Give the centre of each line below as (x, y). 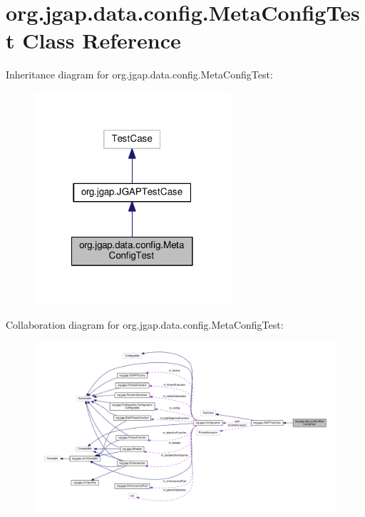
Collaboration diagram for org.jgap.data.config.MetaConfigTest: (145, 324)
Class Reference (102, 40)
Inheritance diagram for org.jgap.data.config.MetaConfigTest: (139, 75)
